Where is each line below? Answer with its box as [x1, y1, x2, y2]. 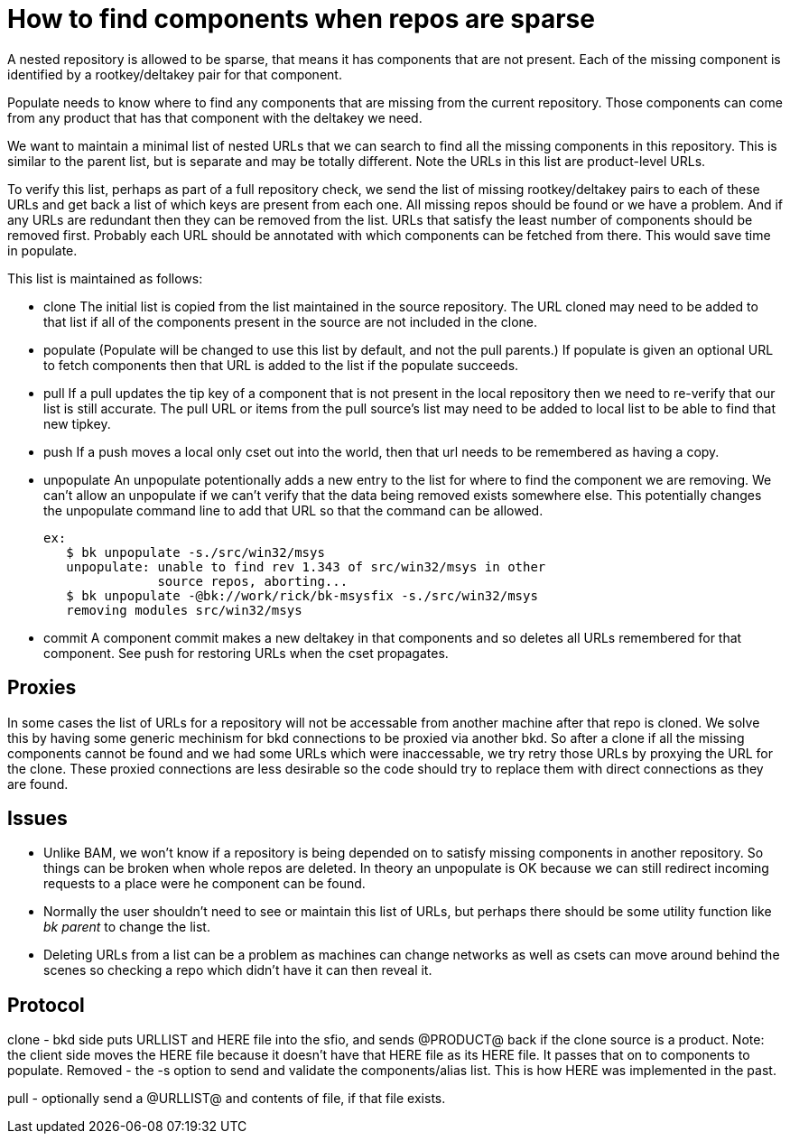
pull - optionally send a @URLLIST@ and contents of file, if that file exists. [7, 1090, 446, 1107]
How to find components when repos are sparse [7, 4, 595, 34]
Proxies [7, 676, 77, 700]
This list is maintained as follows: [7, 270, 203, 286]
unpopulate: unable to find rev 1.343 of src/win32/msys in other [66, 559, 546, 574]
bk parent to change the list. [43, 919, 210, 935]
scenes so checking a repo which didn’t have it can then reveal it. [43, 962, 432, 979]
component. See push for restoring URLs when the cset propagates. [43, 645, 449, 661]
